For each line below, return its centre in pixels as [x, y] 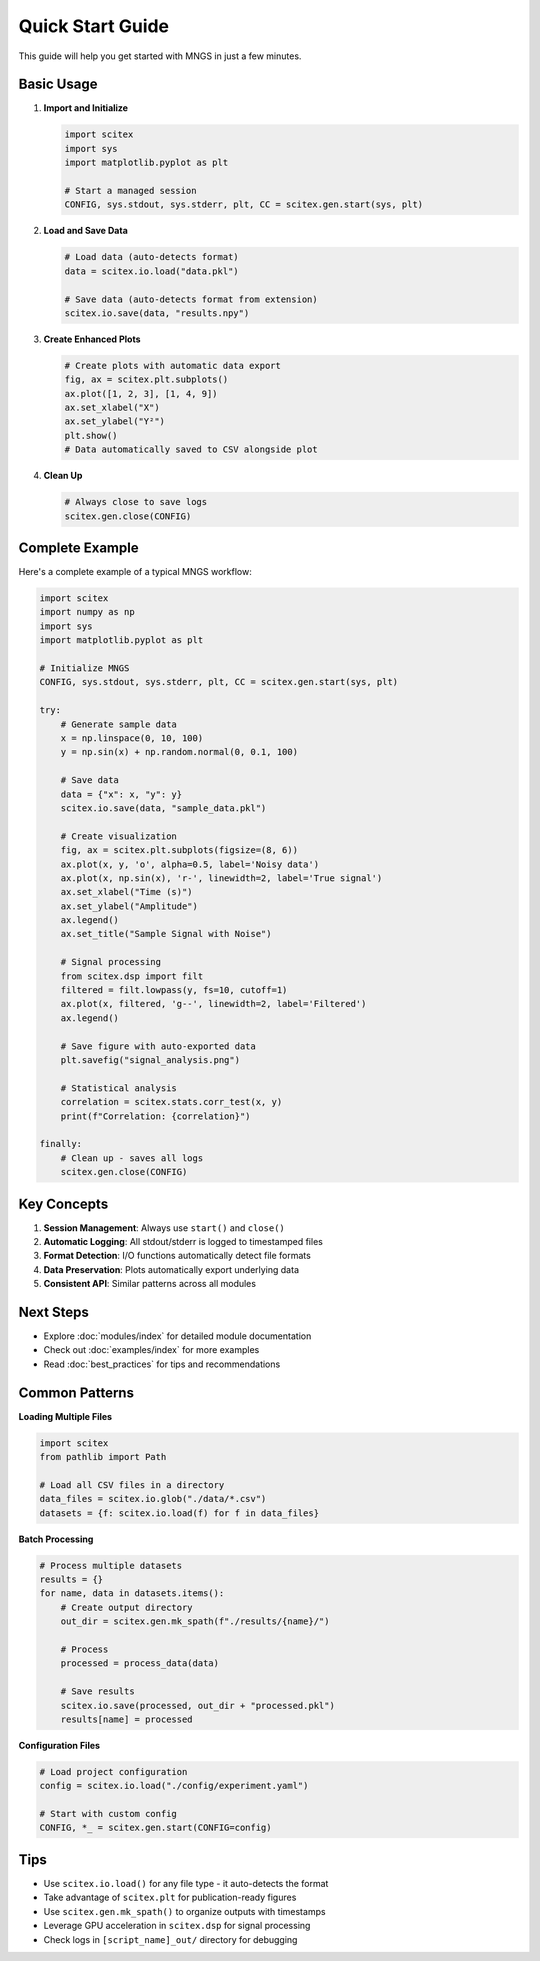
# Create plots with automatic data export [173, 365]
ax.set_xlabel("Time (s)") [127, 892]
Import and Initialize [86, 108]
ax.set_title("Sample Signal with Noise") [166, 934]
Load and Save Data [86, 231]
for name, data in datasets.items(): [132, 1593]
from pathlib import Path [103, 1457]
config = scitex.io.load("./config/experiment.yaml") [174, 1786]
